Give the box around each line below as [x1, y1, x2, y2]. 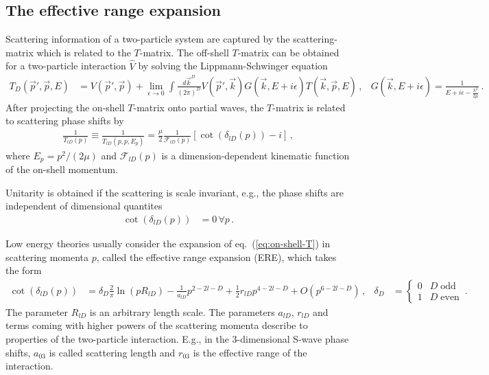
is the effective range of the [193, 345, 307, 359]
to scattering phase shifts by [5, 113, 124, 128]
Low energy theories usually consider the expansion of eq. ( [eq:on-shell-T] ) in [5, 236, 331, 250]
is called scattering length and [49, 345, 176, 359]
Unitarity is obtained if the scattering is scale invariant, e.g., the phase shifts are [5, 185, 344, 199]
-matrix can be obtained [237, 45, 339, 59]
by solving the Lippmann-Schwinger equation [138, 58, 328, 73]
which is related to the [36, 45, 131, 59]
